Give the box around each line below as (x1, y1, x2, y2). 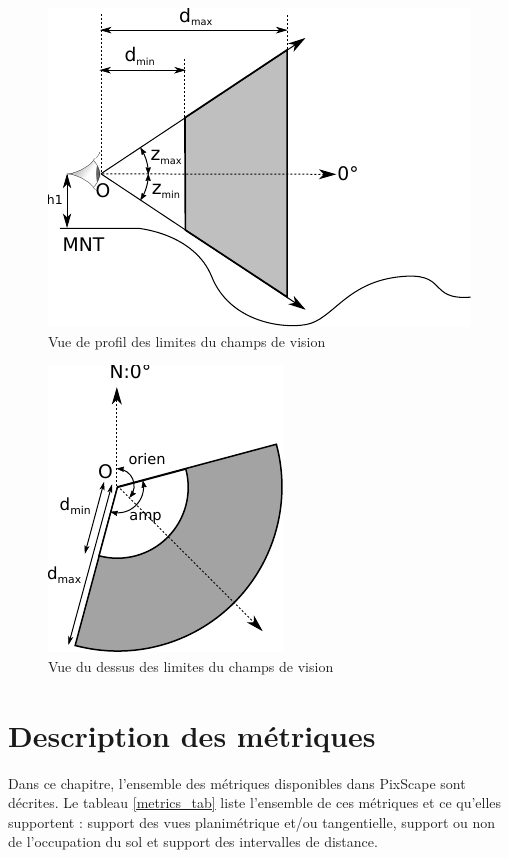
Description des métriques (8, 714, 376, 755)
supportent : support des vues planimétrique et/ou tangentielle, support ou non (8, 811, 496, 832)
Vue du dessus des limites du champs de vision (48, 655, 334, 676)
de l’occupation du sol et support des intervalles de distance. (8, 831, 378, 852)
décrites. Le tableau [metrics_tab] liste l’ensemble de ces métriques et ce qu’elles (8, 792, 502, 813)
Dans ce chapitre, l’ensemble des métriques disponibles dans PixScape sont (8, 772, 466, 793)
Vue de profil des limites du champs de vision (48, 330, 326, 351)
